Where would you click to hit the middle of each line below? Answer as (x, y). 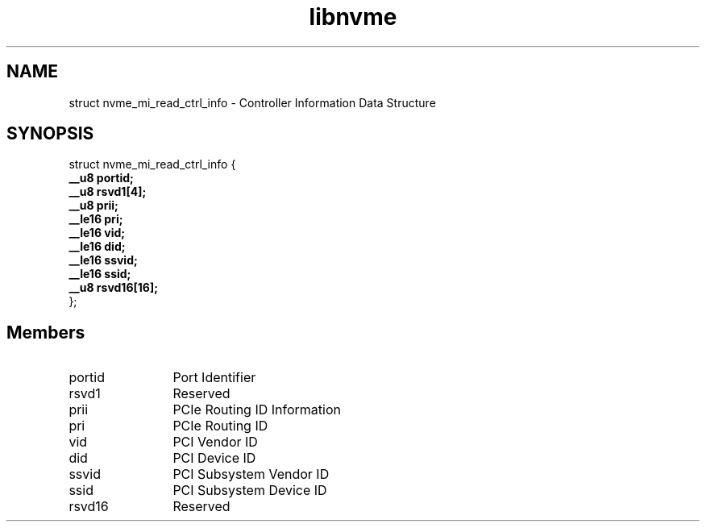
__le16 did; (97, 247)
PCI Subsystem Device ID (250, 491)
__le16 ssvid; (103, 260)
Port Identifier (214, 378)
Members (46, 332)
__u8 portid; (101, 178)
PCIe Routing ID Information (257, 410)
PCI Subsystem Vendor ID (251, 474)
